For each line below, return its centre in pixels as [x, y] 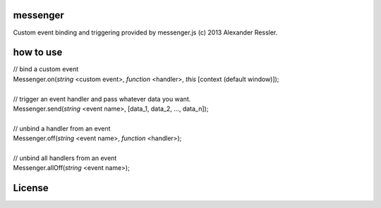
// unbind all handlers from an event [65, 158]
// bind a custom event [46, 69]
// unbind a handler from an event [62, 128]
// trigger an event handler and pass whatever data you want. [102, 99]
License [31, 188]
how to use [38, 53]
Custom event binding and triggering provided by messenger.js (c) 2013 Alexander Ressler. [145, 32]
